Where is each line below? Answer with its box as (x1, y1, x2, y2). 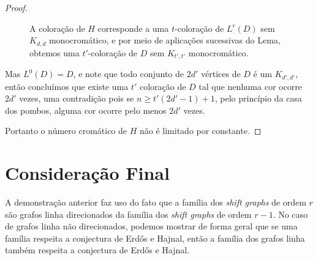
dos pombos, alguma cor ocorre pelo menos (5, 103, 167, 116)
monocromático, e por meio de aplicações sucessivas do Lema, (48, 34, 281, 46)
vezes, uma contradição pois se (19, 92, 134, 105)
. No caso (273, 207, 308, 220)
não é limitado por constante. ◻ (139, 124, 262, 137)
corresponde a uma (97, 21, 169, 34)
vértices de (200, 67, 241, 80)
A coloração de (29, 21, 85, 34)
